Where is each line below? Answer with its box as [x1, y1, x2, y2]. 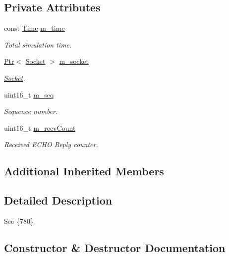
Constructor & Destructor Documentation [4, 240, 226, 255]
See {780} [4, 215, 34, 226]
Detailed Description [4, 193, 113, 208]
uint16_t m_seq [4, 89, 54, 100]
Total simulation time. [4, 39, 72, 50]
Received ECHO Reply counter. [4, 139, 98, 150]
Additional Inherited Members [4, 163, 164, 179]
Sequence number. [4, 106, 58, 116]
